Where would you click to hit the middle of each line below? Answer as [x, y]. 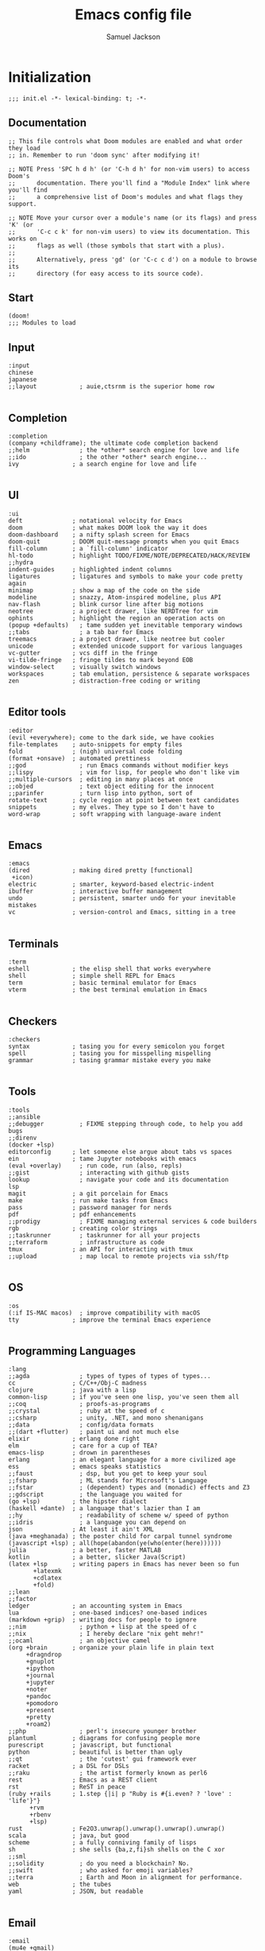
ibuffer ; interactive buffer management [95, 892]
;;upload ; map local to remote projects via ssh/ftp [118, 1256]
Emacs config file [133, 15]
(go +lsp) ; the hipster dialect [78, 1501]
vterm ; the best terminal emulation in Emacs [108, 990]
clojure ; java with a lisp [72, 1390]
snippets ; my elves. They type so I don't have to [111, 807]
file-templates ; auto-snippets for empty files [95, 744]
